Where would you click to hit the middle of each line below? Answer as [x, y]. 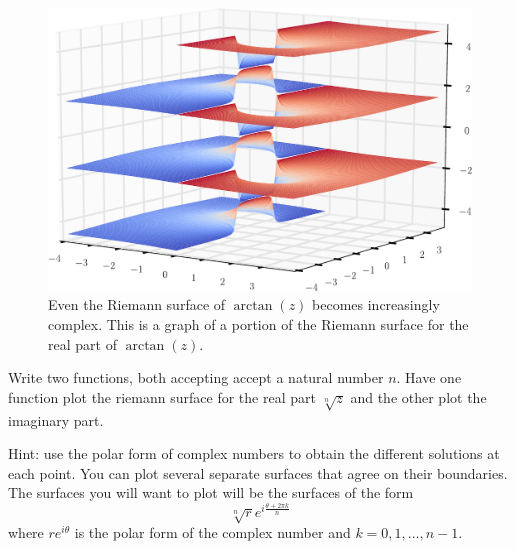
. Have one [429, 377]
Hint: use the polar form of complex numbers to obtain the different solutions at [254, 453]
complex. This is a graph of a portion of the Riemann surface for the [258, 323]
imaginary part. [56, 419]
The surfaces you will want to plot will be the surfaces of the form [211, 492]
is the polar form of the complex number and [212, 532]
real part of [82, 343]
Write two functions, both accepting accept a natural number [196, 377]
